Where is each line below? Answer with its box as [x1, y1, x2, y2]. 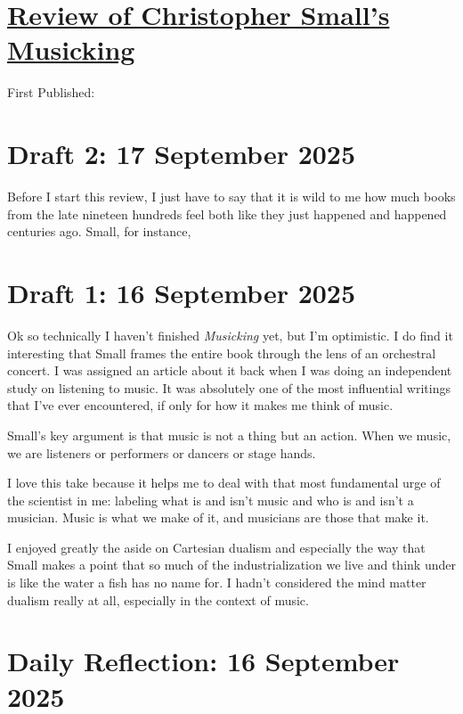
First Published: [7, 83, 95, 102]
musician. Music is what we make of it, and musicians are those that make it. [7, 508, 429, 527]
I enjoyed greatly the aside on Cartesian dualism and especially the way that [7, 538, 426, 556]
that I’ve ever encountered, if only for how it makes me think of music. [7, 396, 394, 414]
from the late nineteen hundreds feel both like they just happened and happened [7, 204, 447, 223]
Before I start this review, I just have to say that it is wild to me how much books [7, 187, 456, 206]
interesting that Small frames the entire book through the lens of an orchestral [7, 343, 436, 362]
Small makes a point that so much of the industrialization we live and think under [7, 555, 456, 574]
